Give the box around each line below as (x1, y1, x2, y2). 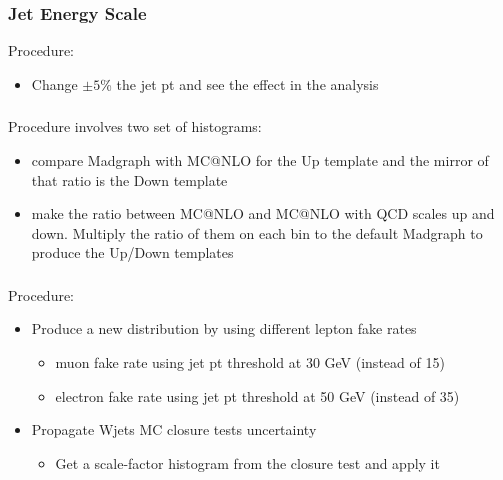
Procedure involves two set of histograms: (8, 116, 262, 137)
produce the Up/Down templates (31, 242, 234, 263)
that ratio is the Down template (31, 169, 228, 190)
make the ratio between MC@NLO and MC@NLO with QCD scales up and (31, 203, 495, 224)
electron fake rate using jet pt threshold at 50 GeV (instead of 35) (55, 385, 460, 406)
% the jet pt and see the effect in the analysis (100, 73, 379, 94)
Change (31, 73, 78, 94)
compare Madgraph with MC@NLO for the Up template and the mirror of (31, 149, 489, 170)
